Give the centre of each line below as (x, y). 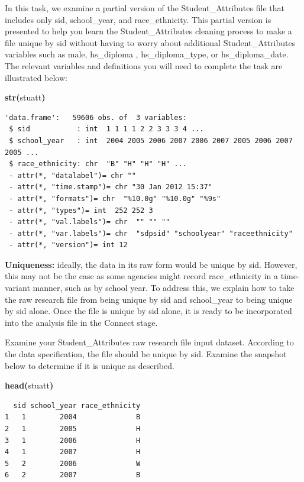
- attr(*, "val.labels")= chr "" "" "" (90, 222)
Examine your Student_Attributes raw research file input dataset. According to (149, 342)
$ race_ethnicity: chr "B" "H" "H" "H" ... (98, 164)
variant (17, 288)
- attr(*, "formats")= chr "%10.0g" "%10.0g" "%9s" (115, 198)
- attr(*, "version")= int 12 (68, 245)
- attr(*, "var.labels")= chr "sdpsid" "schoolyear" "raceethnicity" (151, 233)
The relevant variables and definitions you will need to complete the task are (144, 65)
